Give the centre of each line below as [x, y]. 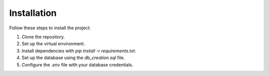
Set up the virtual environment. [53, 44]
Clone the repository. [43, 37]
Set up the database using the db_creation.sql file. [73, 58]
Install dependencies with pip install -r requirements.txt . [79, 51]
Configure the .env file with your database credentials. [77, 65]
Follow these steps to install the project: [50, 28]
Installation [33, 13]
